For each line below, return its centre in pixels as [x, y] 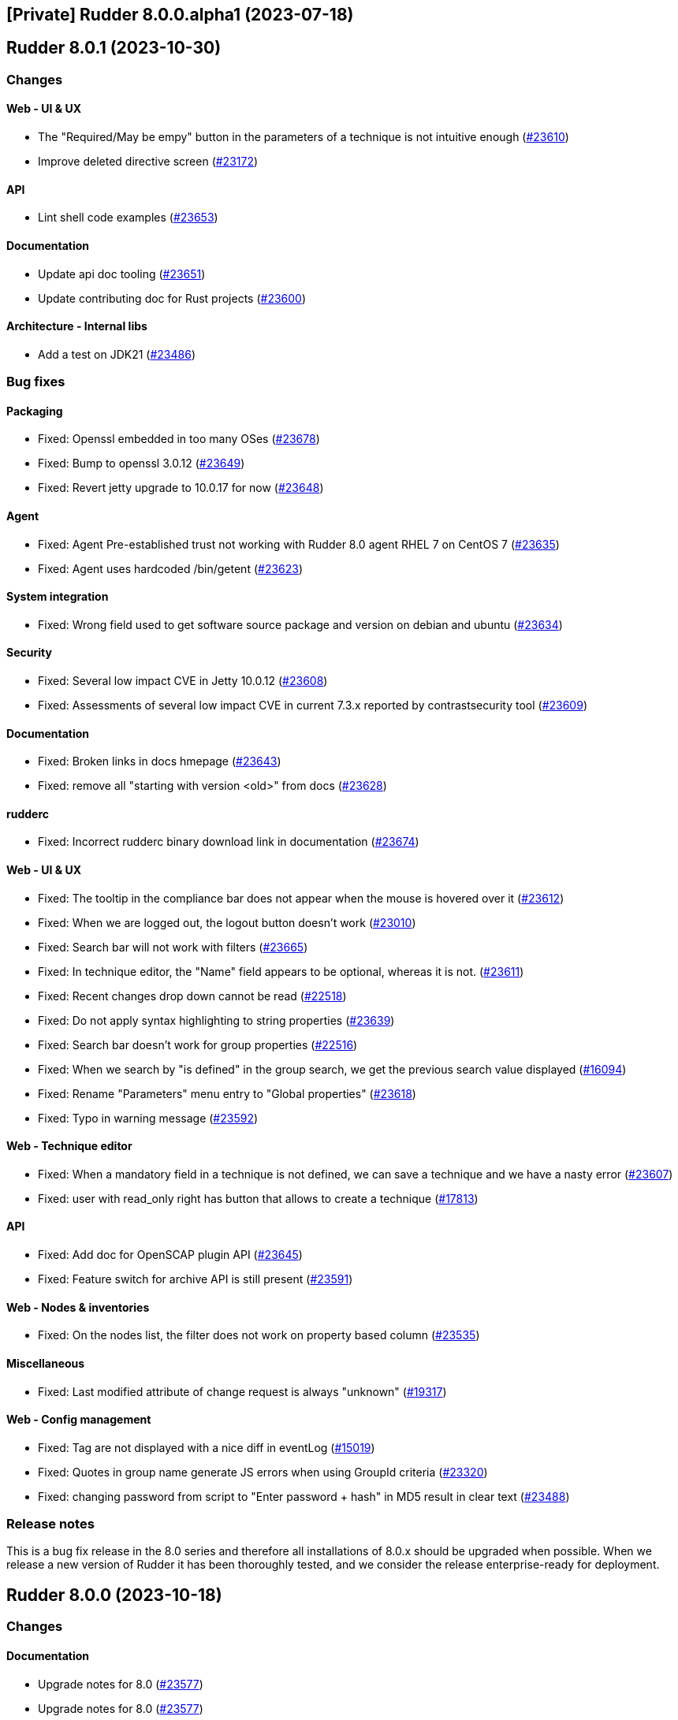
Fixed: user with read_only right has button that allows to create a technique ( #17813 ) [258, 1198]
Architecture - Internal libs [77, 326]
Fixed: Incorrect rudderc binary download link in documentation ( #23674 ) [229, 842]
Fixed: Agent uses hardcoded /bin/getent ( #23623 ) [171, 568]
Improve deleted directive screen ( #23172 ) [148, 162]
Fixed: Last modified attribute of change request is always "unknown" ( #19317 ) [242, 1391]
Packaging [35, 411]
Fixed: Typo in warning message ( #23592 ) [148, 1118]
